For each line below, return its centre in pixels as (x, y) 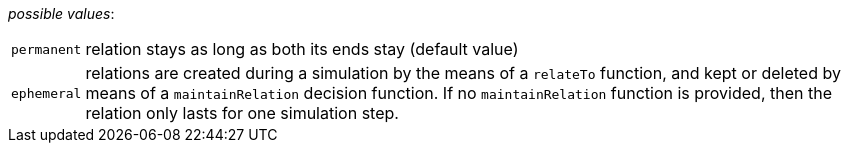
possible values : (61, 13)
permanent (46, 49)
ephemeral (46, 93)
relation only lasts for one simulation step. (242, 113)
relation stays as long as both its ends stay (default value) (302, 49)
